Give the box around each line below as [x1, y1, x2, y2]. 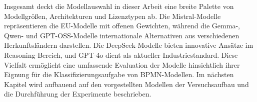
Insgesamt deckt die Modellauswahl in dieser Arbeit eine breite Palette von [4, 1, 234, 11]
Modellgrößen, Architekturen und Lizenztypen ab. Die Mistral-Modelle [4, 10, 221, 21]
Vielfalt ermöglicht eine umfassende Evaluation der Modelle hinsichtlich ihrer [4, 59, 240, 70]
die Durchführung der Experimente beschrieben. [4, 89, 151, 99]
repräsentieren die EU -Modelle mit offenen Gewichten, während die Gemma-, [4, 20, 240, 31]
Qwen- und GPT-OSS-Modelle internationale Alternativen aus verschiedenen [4, 30, 239, 40]
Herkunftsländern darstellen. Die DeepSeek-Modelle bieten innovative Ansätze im [4, 40, 253, 50]
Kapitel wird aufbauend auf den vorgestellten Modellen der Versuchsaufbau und [4, 79, 249, 89]
